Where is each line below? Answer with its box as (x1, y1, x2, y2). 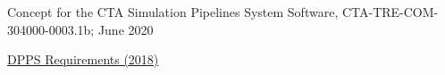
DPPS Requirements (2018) (7, 50, 159, 69)
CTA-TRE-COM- (341, 3, 439, 21)
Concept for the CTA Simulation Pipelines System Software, (7, 3, 339, 21)
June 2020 (97, 20, 154, 38)
